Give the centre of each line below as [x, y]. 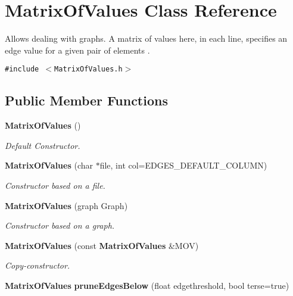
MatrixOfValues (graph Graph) [66, 205]
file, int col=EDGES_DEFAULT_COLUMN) [183, 165]
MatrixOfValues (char [49, 165]
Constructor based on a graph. [60, 225]
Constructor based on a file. [55, 185]
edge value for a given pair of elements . [77, 50]
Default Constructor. [43, 145]
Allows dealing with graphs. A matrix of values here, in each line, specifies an [146, 38]
